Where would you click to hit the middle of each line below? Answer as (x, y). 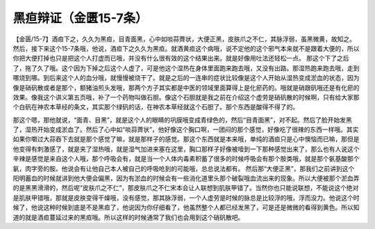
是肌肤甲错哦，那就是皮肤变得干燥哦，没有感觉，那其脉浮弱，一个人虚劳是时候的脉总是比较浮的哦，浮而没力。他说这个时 (186, 198)
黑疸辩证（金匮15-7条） (81, 18)
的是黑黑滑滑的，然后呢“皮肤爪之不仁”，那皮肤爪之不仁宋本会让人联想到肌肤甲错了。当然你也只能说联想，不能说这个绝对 (186, 188)
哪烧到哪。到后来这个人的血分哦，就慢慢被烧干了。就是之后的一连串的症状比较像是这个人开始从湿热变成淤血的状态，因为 (186, 78)
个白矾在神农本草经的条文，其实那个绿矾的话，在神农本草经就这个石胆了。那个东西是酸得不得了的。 (156, 107)
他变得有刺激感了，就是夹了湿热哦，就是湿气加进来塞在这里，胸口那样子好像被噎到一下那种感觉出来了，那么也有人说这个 (186, 149)
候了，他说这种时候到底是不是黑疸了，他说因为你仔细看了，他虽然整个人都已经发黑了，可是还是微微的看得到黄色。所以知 (186, 207)
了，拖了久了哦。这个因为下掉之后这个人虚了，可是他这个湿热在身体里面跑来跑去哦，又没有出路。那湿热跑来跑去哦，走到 (186, 68)
